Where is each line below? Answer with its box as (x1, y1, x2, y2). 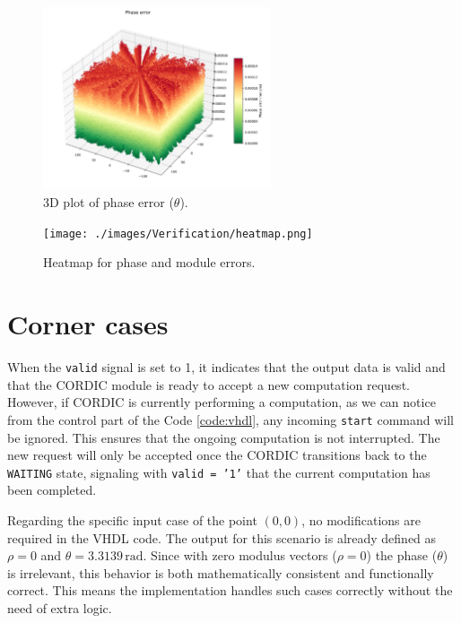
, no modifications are (301, 510, 421, 529)
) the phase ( (366, 546, 438, 565)
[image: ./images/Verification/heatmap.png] (43, 227, 313, 240)
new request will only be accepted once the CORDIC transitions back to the (7, 446, 427, 464)
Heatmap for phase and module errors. (43, 253, 256, 272)
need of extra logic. (7, 598, 112, 617)
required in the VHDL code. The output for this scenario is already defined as (7, 528, 437, 547)
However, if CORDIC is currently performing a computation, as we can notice (7, 393, 436, 411)
